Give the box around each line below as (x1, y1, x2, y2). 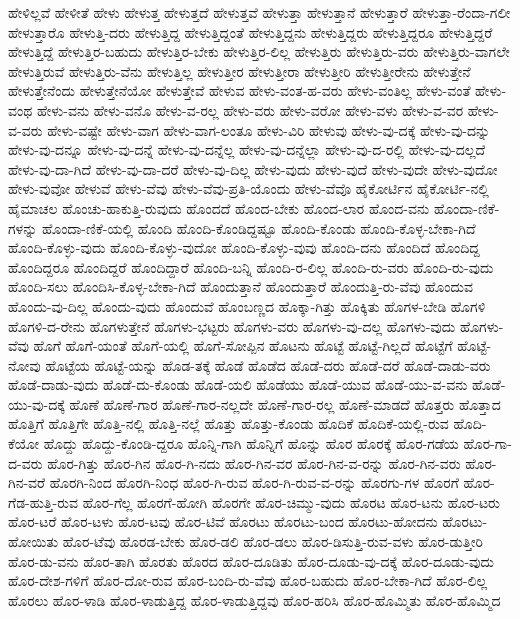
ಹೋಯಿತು (8, 531, 59, 552)
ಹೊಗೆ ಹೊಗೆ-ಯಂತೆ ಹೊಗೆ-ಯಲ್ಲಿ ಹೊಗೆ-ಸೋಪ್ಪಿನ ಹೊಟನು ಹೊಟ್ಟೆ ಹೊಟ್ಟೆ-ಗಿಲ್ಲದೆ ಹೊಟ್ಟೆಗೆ (33, 335, 453, 356)
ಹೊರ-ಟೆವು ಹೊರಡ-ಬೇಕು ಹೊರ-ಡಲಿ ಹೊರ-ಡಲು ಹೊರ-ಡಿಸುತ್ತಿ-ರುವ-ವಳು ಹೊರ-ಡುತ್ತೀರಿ (62, 531, 483, 552)
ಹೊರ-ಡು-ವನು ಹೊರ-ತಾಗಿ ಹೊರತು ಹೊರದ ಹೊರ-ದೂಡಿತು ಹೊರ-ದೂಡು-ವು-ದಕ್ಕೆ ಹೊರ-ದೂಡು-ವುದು (8, 550, 495, 571)
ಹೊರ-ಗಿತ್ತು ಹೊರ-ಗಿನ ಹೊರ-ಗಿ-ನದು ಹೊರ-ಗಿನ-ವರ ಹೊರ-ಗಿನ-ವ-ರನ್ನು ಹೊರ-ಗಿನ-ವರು (47, 452, 461, 473)
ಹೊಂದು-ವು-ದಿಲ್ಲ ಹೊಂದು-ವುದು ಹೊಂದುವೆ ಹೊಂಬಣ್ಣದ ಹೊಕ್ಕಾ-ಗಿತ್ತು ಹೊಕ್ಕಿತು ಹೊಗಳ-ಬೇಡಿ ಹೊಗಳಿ (8, 295, 486, 316)
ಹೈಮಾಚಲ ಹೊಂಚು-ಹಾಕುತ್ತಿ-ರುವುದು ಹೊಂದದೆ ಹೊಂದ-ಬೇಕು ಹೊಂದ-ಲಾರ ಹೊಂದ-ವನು (8, 197, 430, 218)
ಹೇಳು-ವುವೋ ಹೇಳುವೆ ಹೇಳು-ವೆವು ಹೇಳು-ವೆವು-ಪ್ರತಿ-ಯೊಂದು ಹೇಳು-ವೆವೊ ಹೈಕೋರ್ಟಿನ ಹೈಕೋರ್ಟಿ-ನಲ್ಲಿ (8, 178, 489, 199)
